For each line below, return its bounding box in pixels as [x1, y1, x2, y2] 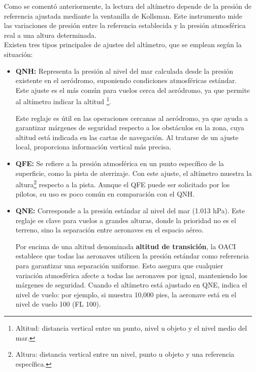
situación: [4, 49, 33, 59]
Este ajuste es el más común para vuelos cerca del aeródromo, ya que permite [15, 85, 250, 95]
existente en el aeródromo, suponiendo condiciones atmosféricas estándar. [15, 75, 237, 86]
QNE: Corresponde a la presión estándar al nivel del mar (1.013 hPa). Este [15, 205, 245, 215]
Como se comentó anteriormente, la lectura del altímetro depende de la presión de [4, 1, 252, 11]
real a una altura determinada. [4, 29, 96, 40]
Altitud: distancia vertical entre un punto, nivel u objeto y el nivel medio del [15, 322, 247, 333]
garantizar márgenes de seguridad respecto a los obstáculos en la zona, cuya [15, 122, 244, 133]
